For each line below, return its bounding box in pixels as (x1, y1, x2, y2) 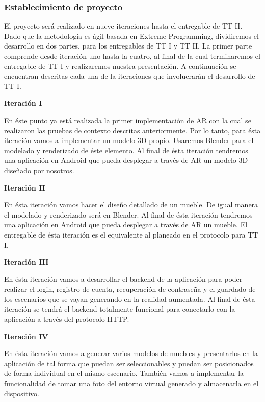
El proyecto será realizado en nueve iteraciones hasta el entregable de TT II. (4, 20, 243, 31)
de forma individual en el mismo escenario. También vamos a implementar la (4, 368, 244, 379)
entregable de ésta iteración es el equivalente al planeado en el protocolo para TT (4, 229, 258, 240)
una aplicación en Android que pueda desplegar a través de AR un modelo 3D (4, 155, 248, 165)
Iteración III (4, 256, 49, 267)
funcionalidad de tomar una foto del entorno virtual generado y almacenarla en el (4, 378, 259, 389)
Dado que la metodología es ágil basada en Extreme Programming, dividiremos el (4, 30, 259, 41)
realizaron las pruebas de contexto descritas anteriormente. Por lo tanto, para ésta (4, 125, 261, 135)
